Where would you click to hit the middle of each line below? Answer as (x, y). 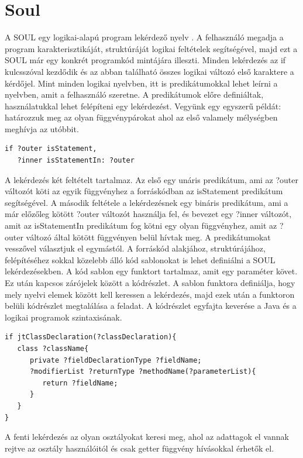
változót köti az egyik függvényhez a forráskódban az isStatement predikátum (144, 191)
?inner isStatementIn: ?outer (76, 161)
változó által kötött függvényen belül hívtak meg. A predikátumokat (148, 237)
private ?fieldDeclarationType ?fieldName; (116, 360)
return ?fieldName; (80, 383)
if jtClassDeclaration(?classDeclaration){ (91, 337)
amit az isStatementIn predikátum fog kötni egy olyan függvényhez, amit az (141, 225)
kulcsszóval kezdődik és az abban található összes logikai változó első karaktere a (149, 71)
